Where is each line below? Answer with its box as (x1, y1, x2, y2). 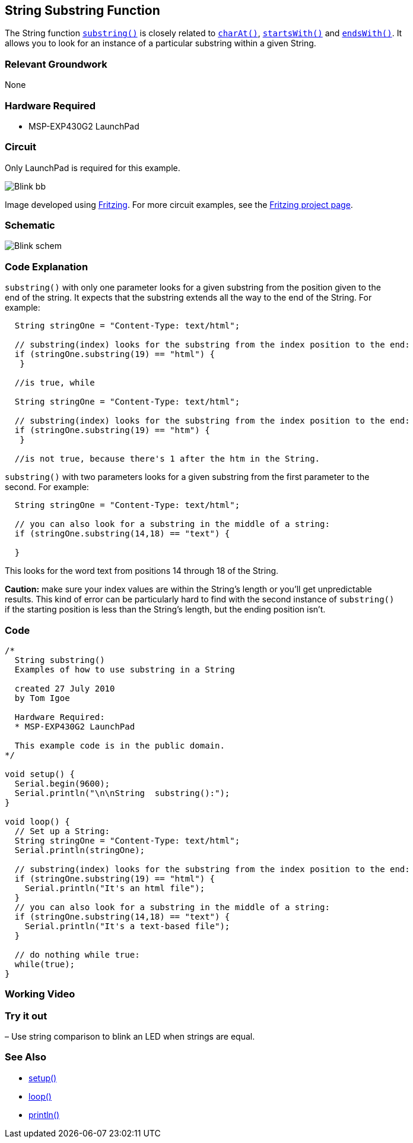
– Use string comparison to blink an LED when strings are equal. (5, 1031, 255, 1042)
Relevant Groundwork (5, 58, 107, 70)
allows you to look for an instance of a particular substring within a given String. (5, 38, 316, 49)
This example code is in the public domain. (14, 740, 225, 750)
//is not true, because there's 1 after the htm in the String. (14, 454, 320, 464)
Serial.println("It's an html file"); (24, 883, 205, 893)
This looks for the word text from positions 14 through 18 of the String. (5, 566, 279, 576)
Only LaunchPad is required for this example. (5, 162, 180, 173)
